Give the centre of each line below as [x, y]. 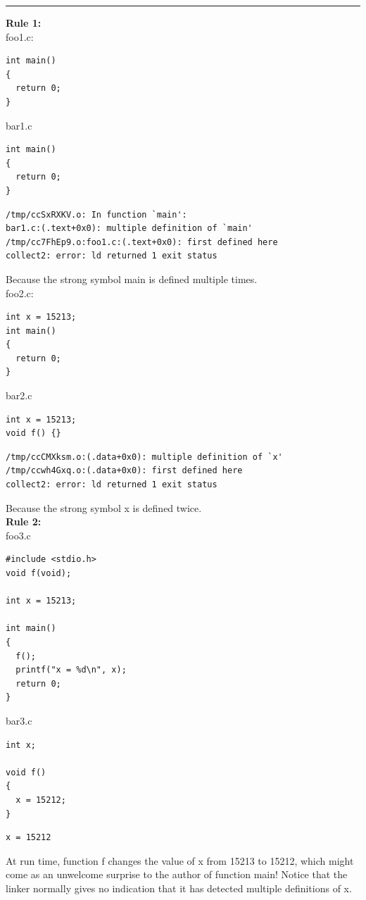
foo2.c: [20, 293]
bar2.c [19, 395]
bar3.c [19, 720]
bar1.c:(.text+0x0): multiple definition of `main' [129, 229]
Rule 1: [24, 23]
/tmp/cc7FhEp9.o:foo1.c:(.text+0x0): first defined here [142, 242]
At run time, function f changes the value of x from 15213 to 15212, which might [180, 860]
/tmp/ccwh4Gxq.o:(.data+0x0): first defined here [124, 471]
